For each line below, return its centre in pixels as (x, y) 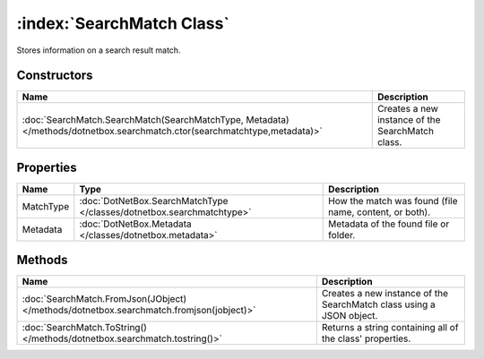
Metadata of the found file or (389, 224)
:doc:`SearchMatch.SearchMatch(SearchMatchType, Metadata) (156, 120)
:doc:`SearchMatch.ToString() (85, 328)
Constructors (55, 76)
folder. (342, 235)
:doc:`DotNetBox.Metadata (135, 224)
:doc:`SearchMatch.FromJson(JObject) (104, 299)
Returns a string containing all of (390, 328)
